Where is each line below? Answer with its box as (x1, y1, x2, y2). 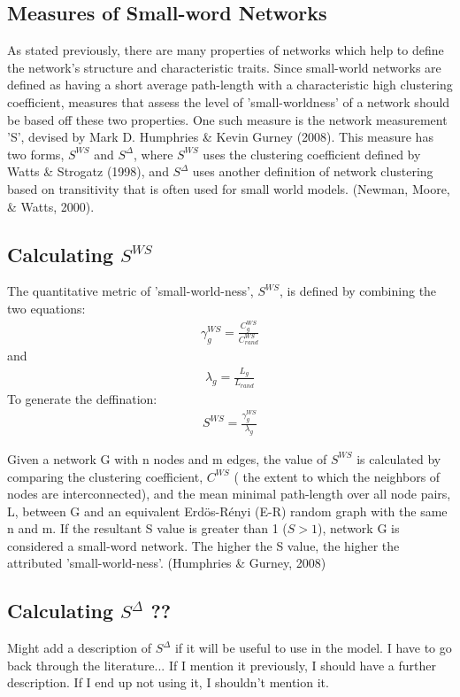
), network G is (318, 519, 400, 538)
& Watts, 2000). (7, 197, 95, 215)
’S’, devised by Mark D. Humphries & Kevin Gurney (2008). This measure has (7, 128, 433, 146)
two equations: (7, 298, 86, 317)
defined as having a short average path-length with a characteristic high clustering (7, 75, 453, 94)
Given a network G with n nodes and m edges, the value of (7, 449, 327, 468)
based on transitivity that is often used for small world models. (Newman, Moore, (7, 179, 450, 197)
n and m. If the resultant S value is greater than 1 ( (7, 519, 287, 538)
